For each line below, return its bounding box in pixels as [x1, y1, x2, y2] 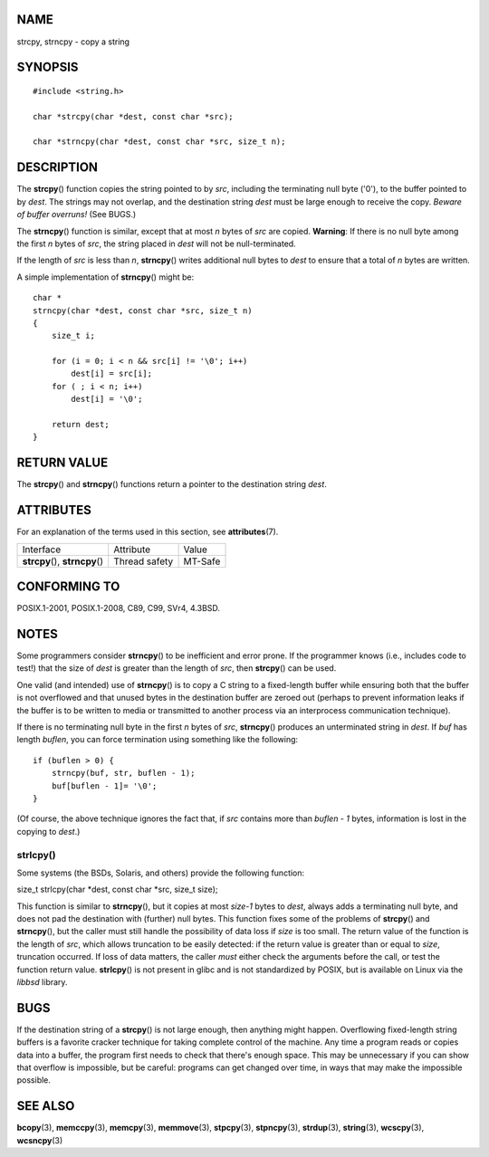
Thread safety [113, 555, 174, 568]
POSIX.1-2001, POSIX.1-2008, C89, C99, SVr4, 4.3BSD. [16, 603, 221, 614]
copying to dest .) [16, 826, 81, 837]
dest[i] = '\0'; [71, 394, 143, 405]
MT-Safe [183, 555, 221, 568]
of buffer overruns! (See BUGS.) [16, 209, 137, 220]
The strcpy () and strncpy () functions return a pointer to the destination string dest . [16, 479, 328, 490]
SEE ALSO [16, 1098, 75, 1114]
